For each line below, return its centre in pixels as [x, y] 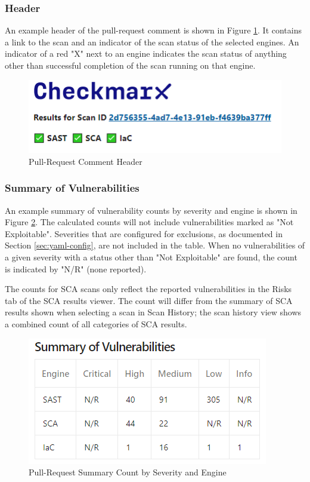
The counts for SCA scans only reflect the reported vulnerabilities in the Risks [148, 289]
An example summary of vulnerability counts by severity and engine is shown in [151, 210]
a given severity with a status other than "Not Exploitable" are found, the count [151, 257]
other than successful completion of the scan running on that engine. [130, 65]
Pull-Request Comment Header [86, 161]
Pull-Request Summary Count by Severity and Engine [128, 472]
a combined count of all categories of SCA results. [96, 324]
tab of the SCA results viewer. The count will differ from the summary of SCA [149, 300]
